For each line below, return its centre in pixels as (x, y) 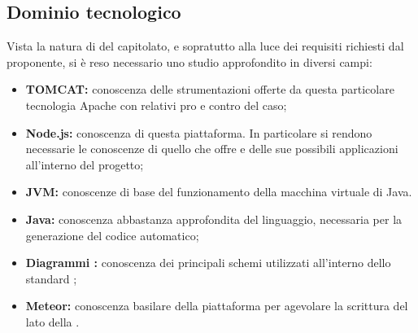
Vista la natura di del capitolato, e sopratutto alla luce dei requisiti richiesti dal (205, 46)
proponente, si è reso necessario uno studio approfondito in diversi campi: (189, 61)
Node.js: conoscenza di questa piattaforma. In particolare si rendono (199, 132)
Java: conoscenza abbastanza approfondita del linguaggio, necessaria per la (214, 219)
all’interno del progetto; (85, 164)
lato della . (52, 321)
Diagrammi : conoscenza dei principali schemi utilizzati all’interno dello (208, 263)
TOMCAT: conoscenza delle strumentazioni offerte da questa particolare (210, 89)
